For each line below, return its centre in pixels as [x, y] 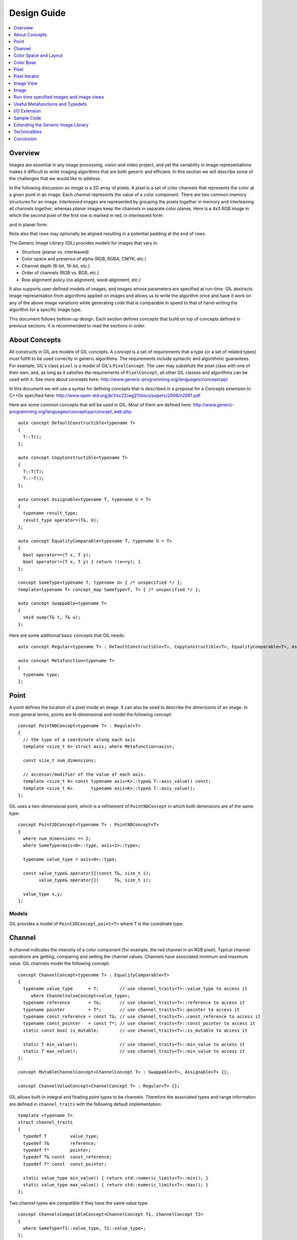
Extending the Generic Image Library [51, 125]
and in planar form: [28, 224]
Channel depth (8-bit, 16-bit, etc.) [56, 266]
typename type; [41, 675]
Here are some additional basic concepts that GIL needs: [67, 635]
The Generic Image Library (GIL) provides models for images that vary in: [84, 243]
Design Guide [38, 13]
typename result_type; [50, 513]
